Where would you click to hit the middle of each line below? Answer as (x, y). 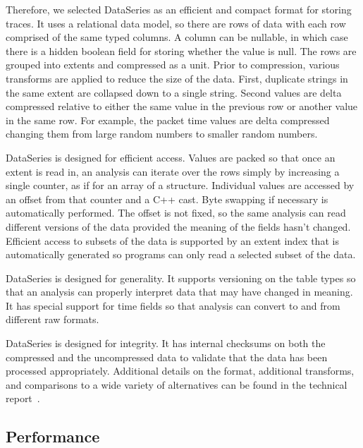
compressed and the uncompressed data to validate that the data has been (167, 357)
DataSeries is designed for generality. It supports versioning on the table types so (181, 278)
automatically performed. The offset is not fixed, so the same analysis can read (176, 213)
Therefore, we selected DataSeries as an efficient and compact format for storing (179, 9)
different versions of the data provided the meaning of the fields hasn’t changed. (178, 226)
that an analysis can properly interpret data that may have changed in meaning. (179, 292)
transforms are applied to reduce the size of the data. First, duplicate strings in (177, 78)
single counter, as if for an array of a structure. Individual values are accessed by (180, 185)
